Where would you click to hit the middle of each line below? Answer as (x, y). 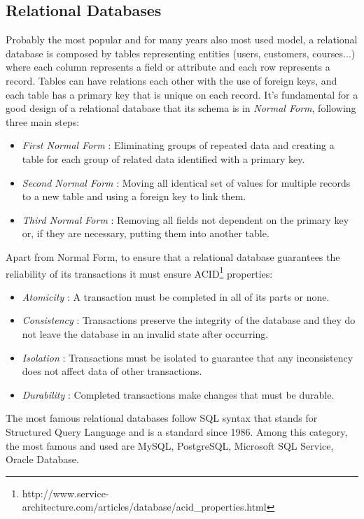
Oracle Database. (42, 459)
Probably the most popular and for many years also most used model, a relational (182, 40)
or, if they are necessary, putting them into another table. (146, 233)
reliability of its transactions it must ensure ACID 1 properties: (139, 272)
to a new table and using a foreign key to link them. (134, 196)
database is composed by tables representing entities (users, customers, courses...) (181, 53)
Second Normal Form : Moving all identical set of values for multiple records (186, 182)
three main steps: (43, 121)
